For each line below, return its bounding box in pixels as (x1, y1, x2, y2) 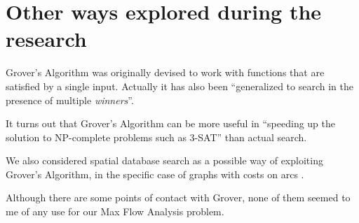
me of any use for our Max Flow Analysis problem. (6, 204, 224, 219)
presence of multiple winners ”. (6, 92, 134, 107)
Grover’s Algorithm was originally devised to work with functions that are (6, 65, 325, 80)
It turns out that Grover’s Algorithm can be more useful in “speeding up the (6, 116, 336, 131)
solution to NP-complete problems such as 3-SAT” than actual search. (6, 129, 307, 144)
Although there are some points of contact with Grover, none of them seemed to (6, 190, 351, 205)
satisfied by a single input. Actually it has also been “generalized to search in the (6, 78, 353, 93)
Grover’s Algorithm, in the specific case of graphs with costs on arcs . (6, 166, 304, 181)
